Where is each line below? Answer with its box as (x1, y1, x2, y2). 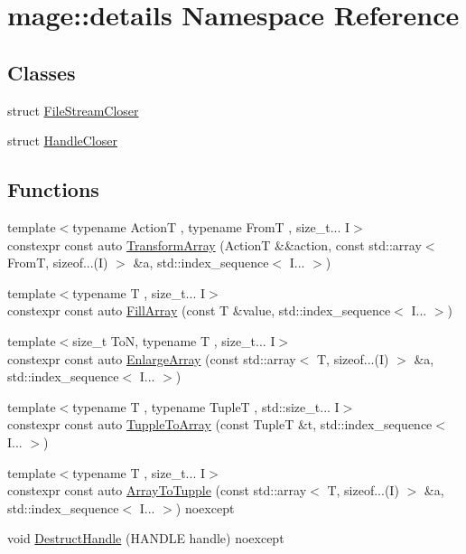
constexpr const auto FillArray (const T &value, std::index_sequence (7, 301, 391, 320)
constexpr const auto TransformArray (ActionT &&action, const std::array (7, 235, 422, 254)
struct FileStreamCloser (7, 100, 139, 119)
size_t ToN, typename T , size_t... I (72, 331, 275, 350)
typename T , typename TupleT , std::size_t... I (72, 397, 340, 416)
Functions (7, 175, 99, 203)
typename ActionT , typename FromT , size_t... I (72, 217, 350, 236)
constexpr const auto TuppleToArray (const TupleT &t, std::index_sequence (7, 415, 433, 434)
